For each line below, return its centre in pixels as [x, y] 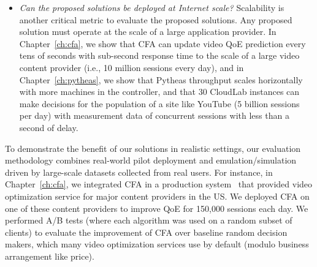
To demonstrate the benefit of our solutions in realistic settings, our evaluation [153, 148]
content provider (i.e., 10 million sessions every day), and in [132, 67]
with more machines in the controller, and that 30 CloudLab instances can [159, 92]
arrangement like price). [50, 256]
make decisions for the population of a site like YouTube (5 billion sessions [159, 103]
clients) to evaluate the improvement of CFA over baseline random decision [146, 232]
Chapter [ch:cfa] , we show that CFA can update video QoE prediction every [162, 43]
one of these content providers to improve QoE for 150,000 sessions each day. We [157, 208]
